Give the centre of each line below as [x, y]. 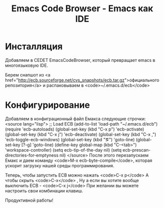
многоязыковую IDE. [27, 65]
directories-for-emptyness [32, 155]
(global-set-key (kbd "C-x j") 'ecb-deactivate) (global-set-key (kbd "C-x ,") [81, 134]
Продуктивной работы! [29, 200]
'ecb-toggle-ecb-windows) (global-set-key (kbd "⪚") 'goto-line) [70, 139]
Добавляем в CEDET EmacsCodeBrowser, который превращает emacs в [80, 60]
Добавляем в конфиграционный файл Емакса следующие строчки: [75, 119]
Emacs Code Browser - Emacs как [82, 9]
